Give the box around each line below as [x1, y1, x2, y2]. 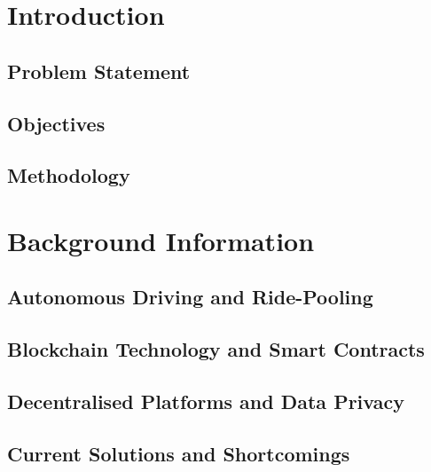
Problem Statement [7, 57, 191, 84]
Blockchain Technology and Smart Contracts [7, 335, 425, 363]
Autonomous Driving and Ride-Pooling [7, 283, 373, 311]
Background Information [7, 222, 315, 258]
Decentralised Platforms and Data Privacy [7, 388, 404, 415]
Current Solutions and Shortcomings [7, 439, 350, 467]
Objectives [7, 109, 106, 137]
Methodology [7, 161, 130, 189]
